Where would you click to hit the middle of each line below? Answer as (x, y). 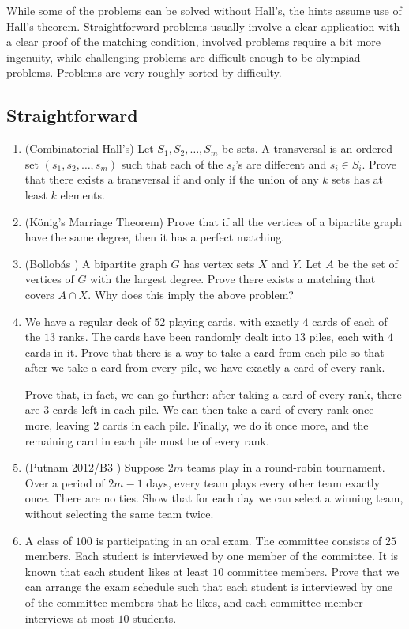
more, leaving (57, 425)
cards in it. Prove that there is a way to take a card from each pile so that (204, 352)
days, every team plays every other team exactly (263, 482)
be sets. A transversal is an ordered (307, 148)
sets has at (358, 179)
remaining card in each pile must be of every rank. (147, 440)
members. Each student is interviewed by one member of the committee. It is (212, 556)
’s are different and (281, 163)
